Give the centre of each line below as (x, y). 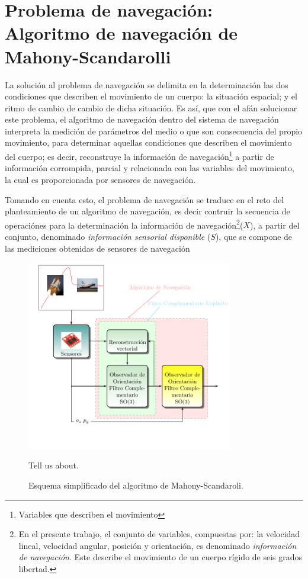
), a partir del (275, 225)
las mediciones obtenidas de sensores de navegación (97, 248)
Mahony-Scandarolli (88, 56)
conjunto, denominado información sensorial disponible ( (108, 236)
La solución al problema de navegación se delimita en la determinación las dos (147, 84)
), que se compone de (254, 236)
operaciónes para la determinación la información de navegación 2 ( (124, 224)
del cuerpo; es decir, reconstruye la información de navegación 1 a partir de (139, 155)
